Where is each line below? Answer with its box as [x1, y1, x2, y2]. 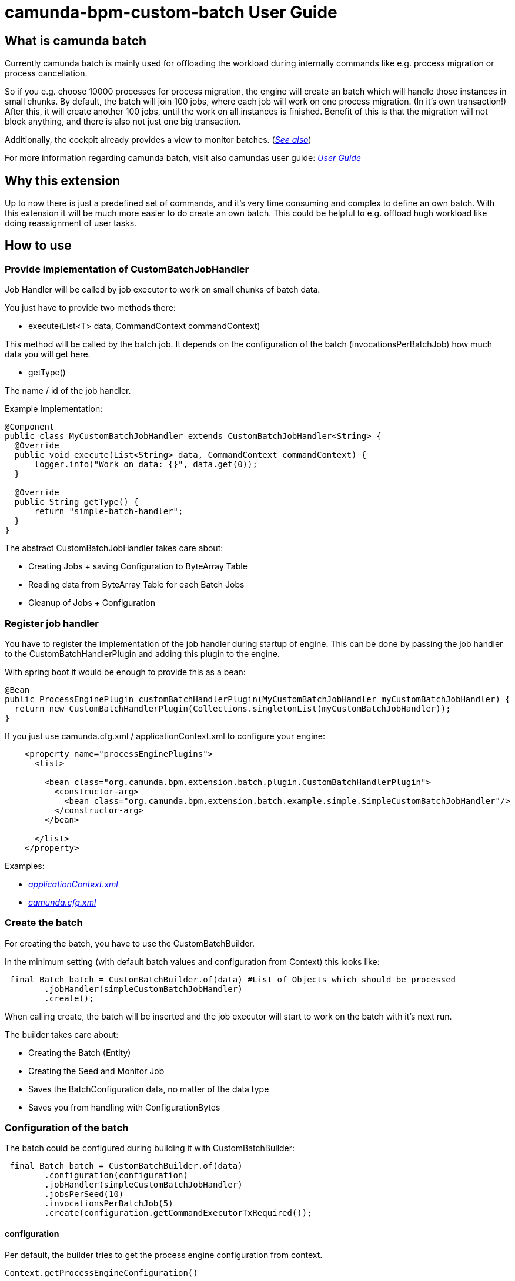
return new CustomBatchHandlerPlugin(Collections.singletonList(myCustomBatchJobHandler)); [14, 703, 451, 713]
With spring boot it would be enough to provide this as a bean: [5, 666, 246, 677]
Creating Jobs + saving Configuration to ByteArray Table [28, 561, 248, 572]
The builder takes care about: [5, 1029, 119, 1039]
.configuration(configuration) [44, 1171, 188, 1181]
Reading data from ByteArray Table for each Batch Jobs [28, 579, 245, 590]
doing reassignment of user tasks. [5, 218, 137, 229]
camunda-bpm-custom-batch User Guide [5, 2, 337, 22]
